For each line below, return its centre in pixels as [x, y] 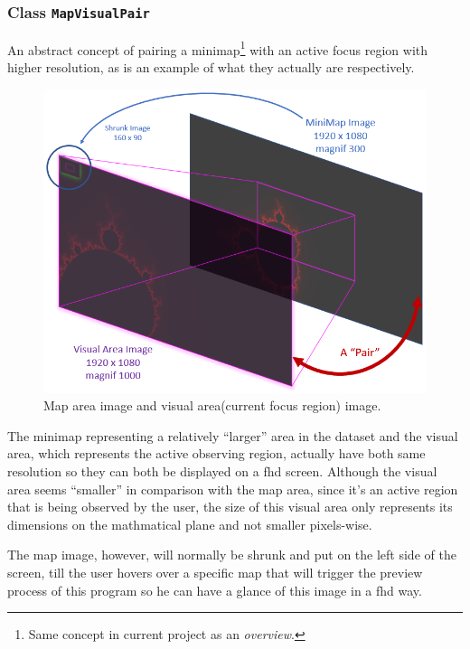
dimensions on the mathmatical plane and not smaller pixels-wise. [190, 524]
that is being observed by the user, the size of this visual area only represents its [230, 507]
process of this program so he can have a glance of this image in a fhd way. [215, 590]
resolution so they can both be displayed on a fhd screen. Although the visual [222, 471]
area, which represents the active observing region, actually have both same [216, 453]
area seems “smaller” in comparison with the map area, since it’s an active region [233, 489]
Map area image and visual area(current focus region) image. [212, 405]
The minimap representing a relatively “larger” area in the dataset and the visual [233, 435]
